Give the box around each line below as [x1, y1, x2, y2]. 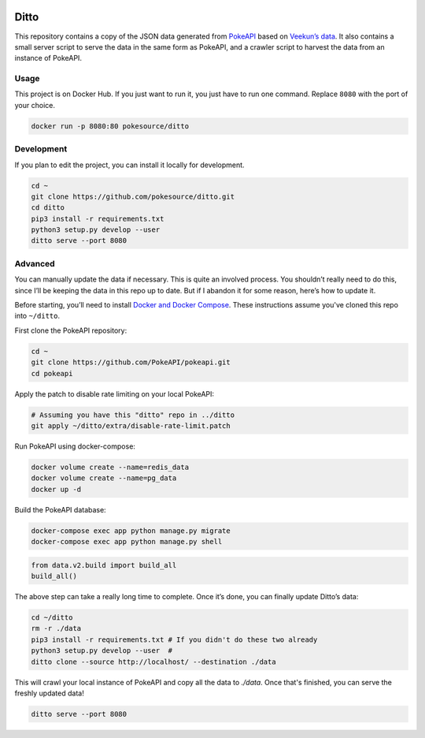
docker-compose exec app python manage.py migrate [31, 526, 231, 535]
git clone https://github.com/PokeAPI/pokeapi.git [31, 358, 231, 367]
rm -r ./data [31, 624, 82, 633]
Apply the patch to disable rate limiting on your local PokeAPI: [14, 389, 215, 398]
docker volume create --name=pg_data [31, 474, 177, 483]
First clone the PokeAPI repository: [14, 326, 128, 335]
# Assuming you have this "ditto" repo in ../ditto [31, 410, 235, 419]
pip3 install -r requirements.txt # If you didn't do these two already [31, 635, 318, 644]
